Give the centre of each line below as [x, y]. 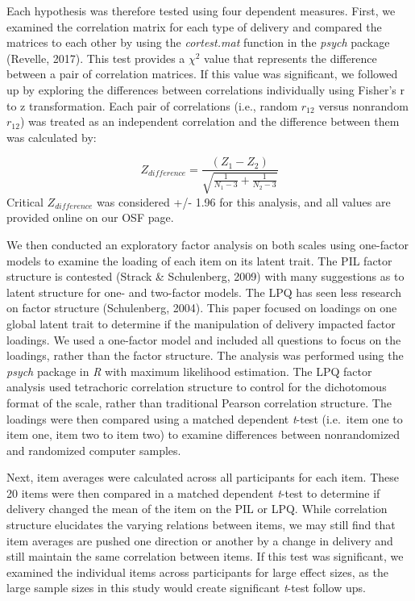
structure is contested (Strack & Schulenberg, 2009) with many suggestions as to [205, 276]
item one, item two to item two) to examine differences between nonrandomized [203, 434]
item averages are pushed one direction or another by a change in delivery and [200, 540]
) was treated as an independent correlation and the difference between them [210, 121]
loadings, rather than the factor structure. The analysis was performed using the [205, 355]
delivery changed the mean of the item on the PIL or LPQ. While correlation [197, 509]
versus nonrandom [363, 105]
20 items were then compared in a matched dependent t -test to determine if [193, 492]
